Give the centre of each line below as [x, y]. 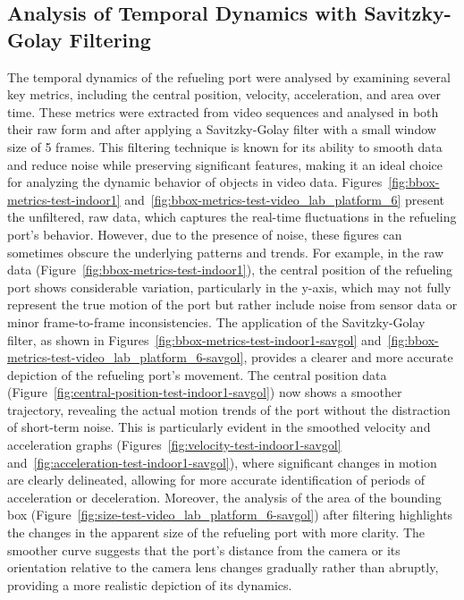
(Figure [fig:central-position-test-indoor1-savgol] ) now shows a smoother [205, 392]
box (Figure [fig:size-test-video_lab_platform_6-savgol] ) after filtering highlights [230, 515]
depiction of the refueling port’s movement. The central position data [197, 374]
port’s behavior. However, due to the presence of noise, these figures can [205, 234]
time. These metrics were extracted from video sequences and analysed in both [223, 111]
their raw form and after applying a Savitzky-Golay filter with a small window [222, 129]
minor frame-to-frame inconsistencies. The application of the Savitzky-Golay [216, 321]
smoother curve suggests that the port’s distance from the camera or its [204, 549]
